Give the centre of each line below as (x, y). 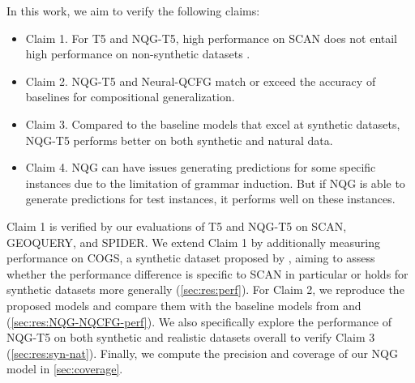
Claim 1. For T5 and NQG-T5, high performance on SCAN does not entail (212, 38)
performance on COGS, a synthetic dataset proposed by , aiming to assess (191, 258)
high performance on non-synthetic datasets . (138, 54)
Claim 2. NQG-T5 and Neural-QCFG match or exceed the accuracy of (201, 81)
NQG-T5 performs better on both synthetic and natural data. (179, 140)
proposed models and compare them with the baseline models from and (184, 305)
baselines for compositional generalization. (130, 97)
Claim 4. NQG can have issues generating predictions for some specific (201, 167)
